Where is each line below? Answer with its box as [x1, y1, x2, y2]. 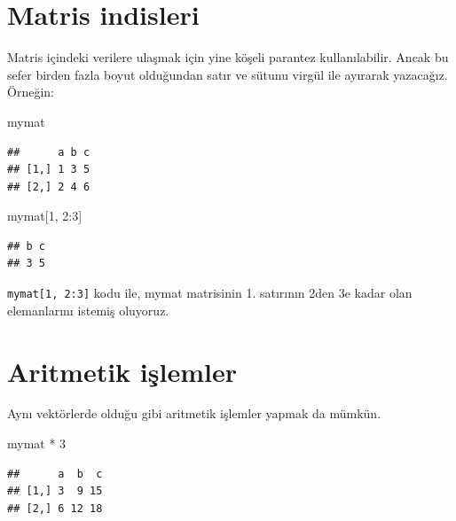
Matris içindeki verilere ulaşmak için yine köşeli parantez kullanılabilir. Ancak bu [7, 48, 449, 66]
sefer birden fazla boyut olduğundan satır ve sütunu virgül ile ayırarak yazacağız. [7, 65, 448, 83]
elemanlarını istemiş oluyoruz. [7, 300, 169, 319]
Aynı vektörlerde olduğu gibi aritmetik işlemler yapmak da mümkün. [7, 404, 381, 423]
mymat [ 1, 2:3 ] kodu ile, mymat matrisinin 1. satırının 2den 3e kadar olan [7, 284, 413, 302]
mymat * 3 [7, 434, 67, 453]
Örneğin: [7, 82, 54, 101]
